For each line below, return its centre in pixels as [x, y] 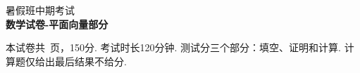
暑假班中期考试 [40, 10]
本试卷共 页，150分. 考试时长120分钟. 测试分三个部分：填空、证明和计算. [173, 47]
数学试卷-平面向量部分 [57, 24]
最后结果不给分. [91, 61]
